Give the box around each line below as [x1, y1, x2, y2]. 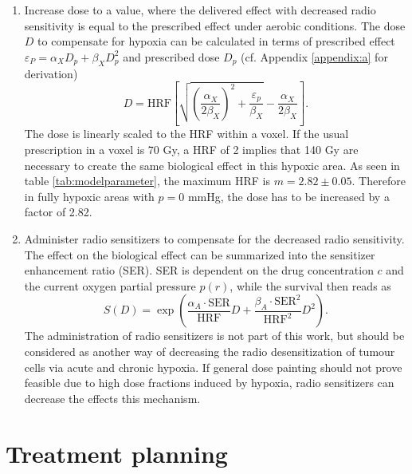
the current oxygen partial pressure [24, 277, 196, 294]
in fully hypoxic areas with [24, 188, 155, 204]
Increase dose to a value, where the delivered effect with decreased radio [24, 2, 376, 18]
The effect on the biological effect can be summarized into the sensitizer [24, 246, 375, 263]
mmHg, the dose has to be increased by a [187, 188, 390, 204]
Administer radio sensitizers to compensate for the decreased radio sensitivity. [24, 231, 405, 247]
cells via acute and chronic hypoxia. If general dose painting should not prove [24, 358, 402, 375]
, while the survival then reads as [230, 277, 391, 294]
